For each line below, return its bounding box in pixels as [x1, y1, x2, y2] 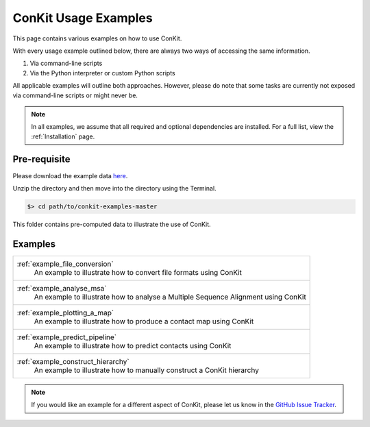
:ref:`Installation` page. [31, 132, 95, 141]
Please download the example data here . [12, 171, 128, 180]
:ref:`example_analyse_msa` [16, 283, 107, 293]
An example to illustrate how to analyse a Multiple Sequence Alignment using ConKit [34, 292, 306, 302]
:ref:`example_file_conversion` [16, 259, 114, 269]
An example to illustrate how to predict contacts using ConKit [34, 341, 232, 350]
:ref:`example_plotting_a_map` [16, 308, 114, 317]
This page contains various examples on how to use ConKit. [12, 34, 182, 42]
